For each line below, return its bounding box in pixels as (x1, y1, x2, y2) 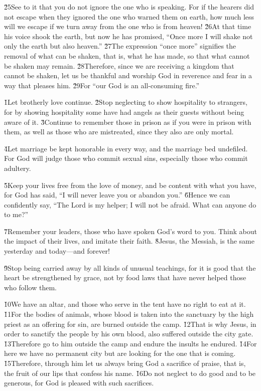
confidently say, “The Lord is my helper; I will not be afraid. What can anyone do (4, 199, 256, 210)
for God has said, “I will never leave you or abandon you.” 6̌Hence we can (4, 189, 230, 200)
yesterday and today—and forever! (4, 246, 110, 256)
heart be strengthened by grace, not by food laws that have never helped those (4, 272, 246, 283)
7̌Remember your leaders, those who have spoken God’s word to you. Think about (4, 226, 257, 236)
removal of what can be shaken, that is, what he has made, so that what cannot (4, 50, 250, 61)
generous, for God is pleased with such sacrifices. (4, 377, 154, 388)
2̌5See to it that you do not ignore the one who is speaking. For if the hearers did (4, 2, 254, 12)
